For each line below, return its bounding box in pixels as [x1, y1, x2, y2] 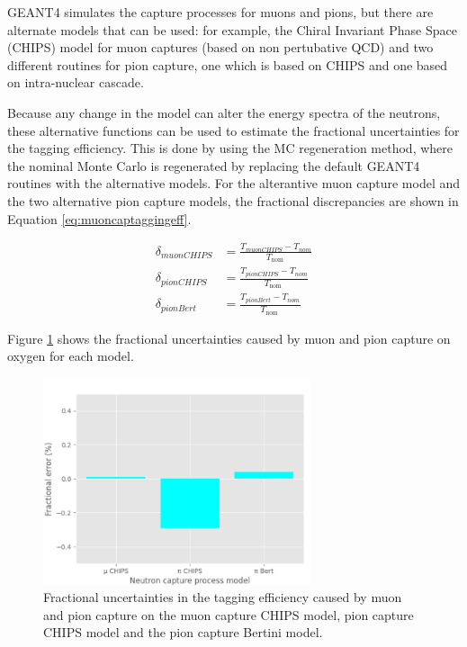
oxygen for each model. [7, 346, 134, 365]
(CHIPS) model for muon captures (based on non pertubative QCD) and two [7, 38, 434, 57]
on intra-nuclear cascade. [7, 73, 144, 92]
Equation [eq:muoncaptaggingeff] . [7, 209, 192, 228]
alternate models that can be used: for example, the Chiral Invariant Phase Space [7, 20, 457, 39]
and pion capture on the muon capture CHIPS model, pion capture [43, 605, 414, 624]
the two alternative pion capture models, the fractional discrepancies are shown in [7, 191, 459, 210]
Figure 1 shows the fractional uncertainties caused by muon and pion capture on [7, 328, 451, 347]
